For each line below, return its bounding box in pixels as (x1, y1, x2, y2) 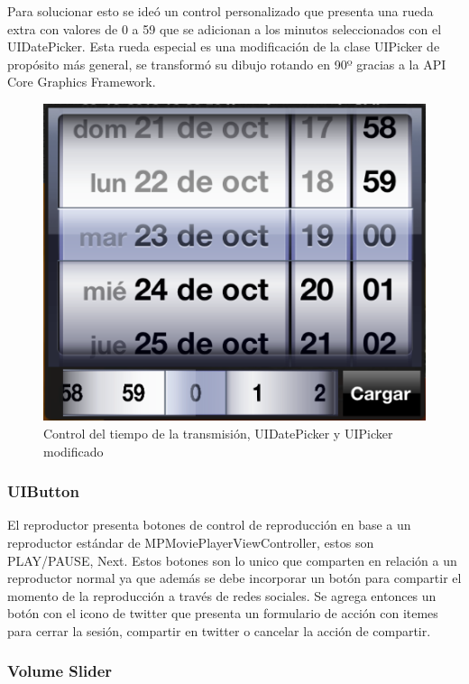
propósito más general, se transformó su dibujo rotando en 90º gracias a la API (7, 54, 446, 73)
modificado (43, 441, 104, 460)
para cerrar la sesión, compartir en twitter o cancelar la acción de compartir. (7, 621, 431, 640)
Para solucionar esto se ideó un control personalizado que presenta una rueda (7, 2, 434, 20)
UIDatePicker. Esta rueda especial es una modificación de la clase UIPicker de (7, 37, 440, 56)
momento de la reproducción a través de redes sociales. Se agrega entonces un (7, 586, 437, 605)
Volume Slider (7, 660, 113, 682)
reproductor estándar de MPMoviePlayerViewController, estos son (7, 532, 374, 551)
